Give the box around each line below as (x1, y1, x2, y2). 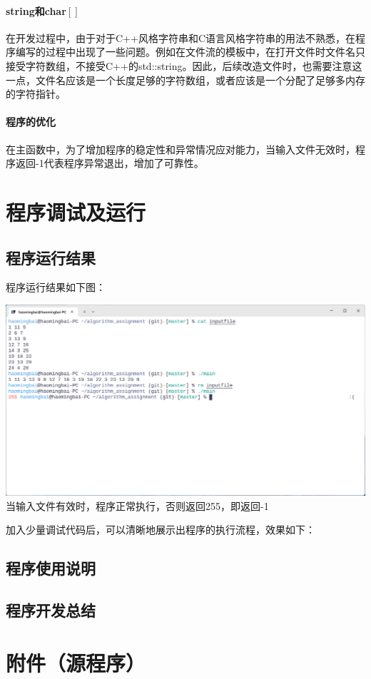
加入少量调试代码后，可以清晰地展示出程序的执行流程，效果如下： (6, 522, 315, 537)
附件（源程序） (6, 648, 146, 677)
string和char (6, 3, 66, 18)
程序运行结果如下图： (6, 280, 106, 295)
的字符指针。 (6, 86, 66, 101)
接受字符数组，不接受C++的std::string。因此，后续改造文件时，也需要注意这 (6, 58, 362, 73)
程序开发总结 (6, 599, 96, 621)
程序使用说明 (6, 557, 96, 579)
